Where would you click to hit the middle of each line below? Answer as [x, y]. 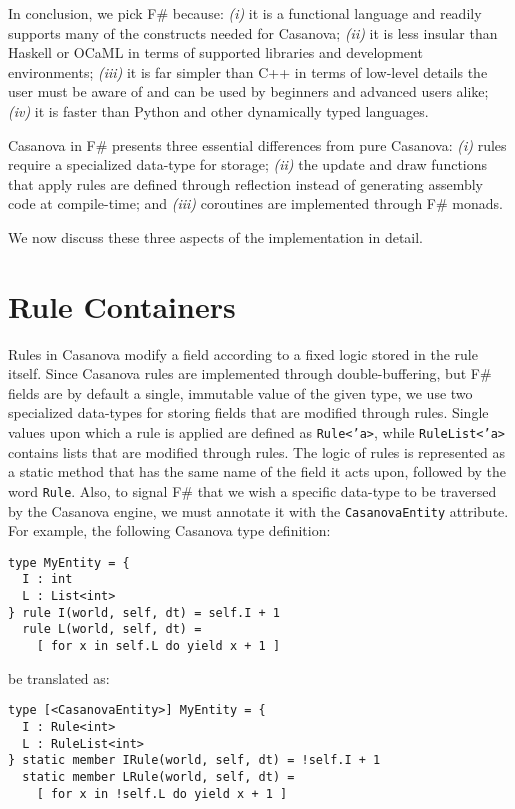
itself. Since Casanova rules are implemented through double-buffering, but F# [250, 373]
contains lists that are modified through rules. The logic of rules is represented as [257, 451]
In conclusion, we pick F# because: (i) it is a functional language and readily [245, 13]
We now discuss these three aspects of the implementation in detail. [216, 236]
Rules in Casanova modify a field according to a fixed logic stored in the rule [243, 353]
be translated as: [59, 677]
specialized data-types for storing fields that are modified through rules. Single [248, 412]
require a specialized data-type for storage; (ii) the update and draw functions [248, 164]
